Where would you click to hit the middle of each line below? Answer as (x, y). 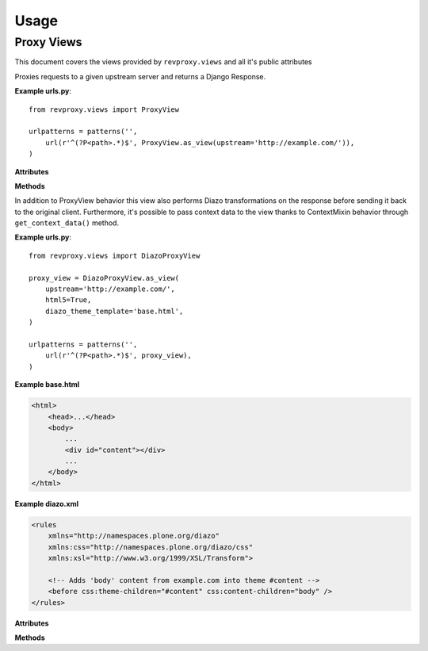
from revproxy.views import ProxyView (104, 109)
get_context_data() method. (67, 223)
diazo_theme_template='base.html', (114, 311)
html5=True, (68, 300)
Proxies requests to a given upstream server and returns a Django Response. (140, 76)
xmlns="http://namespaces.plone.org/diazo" (134, 536)
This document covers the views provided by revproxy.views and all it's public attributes (163, 62)
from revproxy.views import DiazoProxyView (115, 255)
